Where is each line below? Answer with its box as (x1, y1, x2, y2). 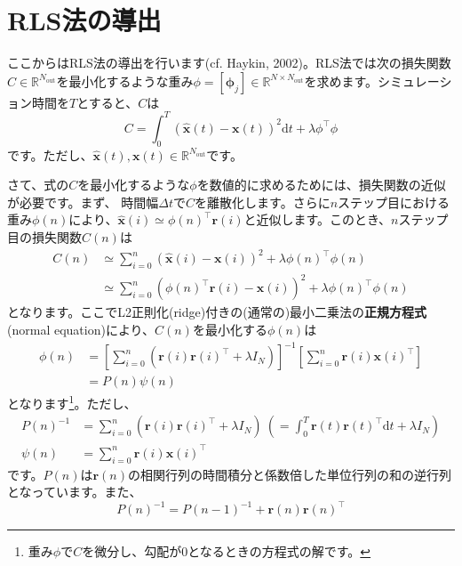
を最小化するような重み (56, 71, 194, 90)
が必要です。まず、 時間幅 (7, 192, 159, 211)
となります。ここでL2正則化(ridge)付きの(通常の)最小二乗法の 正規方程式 (7, 303, 427, 321)
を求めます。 (304, 71, 378, 90)
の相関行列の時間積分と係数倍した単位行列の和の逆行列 (128, 465, 451, 483)
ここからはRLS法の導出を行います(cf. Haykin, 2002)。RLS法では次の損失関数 (7, 53, 451, 72)
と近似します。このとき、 (243, 210, 392, 229)
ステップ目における (338, 192, 450, 211)
